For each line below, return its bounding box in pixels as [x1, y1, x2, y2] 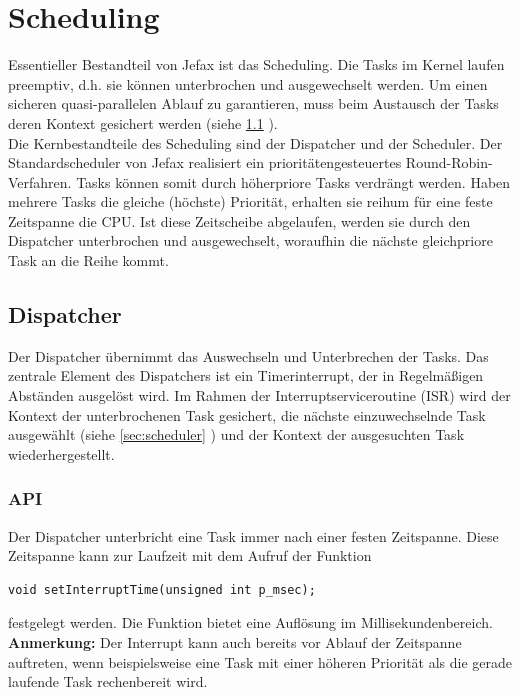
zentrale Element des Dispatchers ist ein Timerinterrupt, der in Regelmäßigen [8, 365, 484, 386]
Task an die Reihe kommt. [8, 250, 169, 271]
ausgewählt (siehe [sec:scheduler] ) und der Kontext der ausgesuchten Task [8, 424, 465, 445]
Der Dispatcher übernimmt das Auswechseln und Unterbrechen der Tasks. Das [8, 345, 489, 366]
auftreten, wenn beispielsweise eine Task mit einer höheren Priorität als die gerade [8, 651, 513, 672]
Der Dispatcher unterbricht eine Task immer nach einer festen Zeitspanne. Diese [8, 525, 499, 546]
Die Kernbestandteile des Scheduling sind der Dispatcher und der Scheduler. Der [8, 132, 503, 153]
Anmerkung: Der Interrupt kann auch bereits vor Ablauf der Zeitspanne [8, 632, 462, 653]
